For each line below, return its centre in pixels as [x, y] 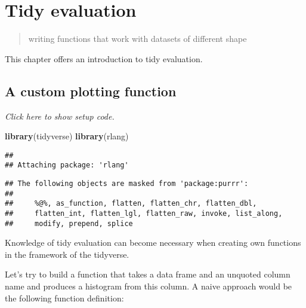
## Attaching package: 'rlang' [67, 165]
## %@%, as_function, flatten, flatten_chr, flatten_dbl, [131, 204]
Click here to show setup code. [60, 116]
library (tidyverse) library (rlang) [67, 136]
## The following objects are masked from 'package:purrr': [127, 184]
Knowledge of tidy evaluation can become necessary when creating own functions [153, 243]
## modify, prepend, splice [69, 223]
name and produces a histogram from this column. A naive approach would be [149, 286]
